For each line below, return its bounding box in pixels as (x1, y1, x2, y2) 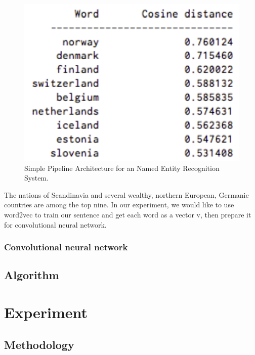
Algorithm (4, 267, 59, 283)
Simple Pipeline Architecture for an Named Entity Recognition (24, 162, 220, 173)
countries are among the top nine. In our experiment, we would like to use (4, 199, 234, 210)
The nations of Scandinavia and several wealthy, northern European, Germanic (4, 189, 249, 200)
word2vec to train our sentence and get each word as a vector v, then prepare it (4, 209, 251, 219)
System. (24, 172, 49, 183)
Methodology (4, 336, 74, 352)
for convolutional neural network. (4, 219, 107, 230)
